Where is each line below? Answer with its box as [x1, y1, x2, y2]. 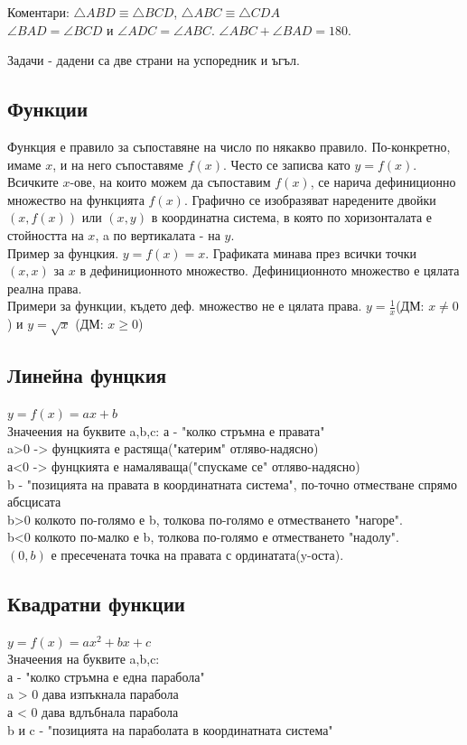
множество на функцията [7, 190, 145, 209]
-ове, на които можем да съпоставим [70, 172, 271, 191]
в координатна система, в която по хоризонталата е [151, 208, 433, 227]
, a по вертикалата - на [95, 225, 220, 244]
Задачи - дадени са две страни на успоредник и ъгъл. [7, 51, 300, 70]
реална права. [7, 278, 82, 297]
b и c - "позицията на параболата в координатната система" [7, 720, 333, 739]
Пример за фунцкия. [7, 243, 119, 262]
